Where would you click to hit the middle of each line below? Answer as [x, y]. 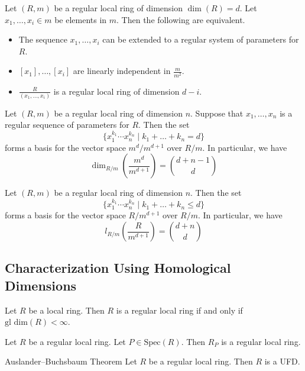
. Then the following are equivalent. [181, 19]
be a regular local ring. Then [201, 361]
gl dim [16, 323]
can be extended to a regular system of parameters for [201, 39]
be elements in [81, 19]
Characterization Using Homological [118, 268]
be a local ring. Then [66, 310]
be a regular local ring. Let [77, 341]
